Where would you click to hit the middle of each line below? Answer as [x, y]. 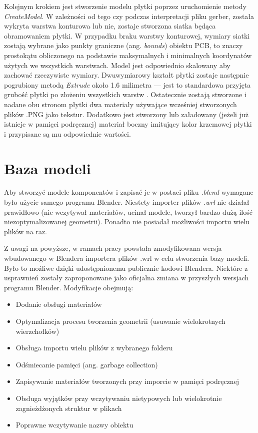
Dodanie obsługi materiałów [59, 304]
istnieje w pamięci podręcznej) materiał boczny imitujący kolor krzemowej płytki [128, 124]
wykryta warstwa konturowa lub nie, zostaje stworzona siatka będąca [110, 26]
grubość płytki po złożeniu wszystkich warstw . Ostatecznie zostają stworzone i [125, 94]
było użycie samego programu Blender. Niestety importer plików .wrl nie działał [127, 202]
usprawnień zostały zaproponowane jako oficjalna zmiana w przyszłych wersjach [126, 278]
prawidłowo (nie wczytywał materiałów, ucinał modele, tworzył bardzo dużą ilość [128, 211]
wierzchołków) [37, 331]
